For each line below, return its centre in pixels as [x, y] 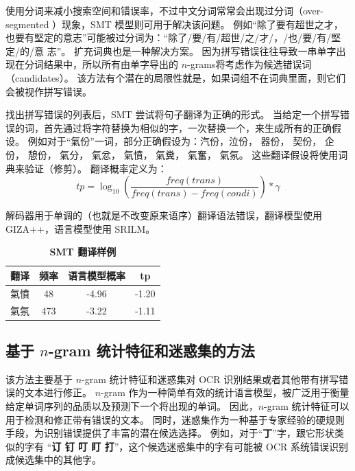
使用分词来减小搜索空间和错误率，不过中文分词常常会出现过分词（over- [164, 10]
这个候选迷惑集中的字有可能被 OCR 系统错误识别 [238, 446]
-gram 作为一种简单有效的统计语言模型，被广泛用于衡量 [225, 392]
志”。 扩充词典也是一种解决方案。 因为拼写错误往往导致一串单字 [192, 50]
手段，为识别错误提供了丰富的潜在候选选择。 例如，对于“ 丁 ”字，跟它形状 [170, 433]
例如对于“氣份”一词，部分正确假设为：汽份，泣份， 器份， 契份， [175, 141]
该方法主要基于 [39, 379]
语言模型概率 [97, 275]
